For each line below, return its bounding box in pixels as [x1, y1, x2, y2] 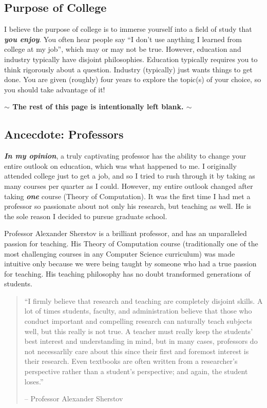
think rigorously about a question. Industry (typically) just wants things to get [4, 64, 253, 74]
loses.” [24, 376, 44, 386]
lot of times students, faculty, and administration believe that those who [24, 305, 252, 316]
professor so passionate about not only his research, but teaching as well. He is [4, 201, 252, 211]
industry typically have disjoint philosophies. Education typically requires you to [4, 53, 258, 64]
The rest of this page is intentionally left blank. [12, 101, 184, 112]
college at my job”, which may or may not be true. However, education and [4, 44, 241, 54]
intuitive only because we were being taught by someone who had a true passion [4, 258, 257, 269]
